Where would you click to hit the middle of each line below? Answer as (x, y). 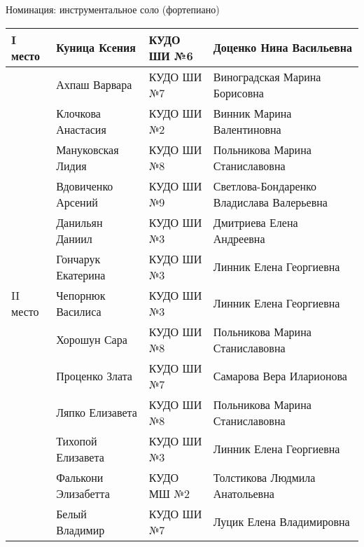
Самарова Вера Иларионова (280, 376)
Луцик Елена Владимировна (281, 522)
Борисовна (238, 92)
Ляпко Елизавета (97, 413)
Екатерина (81, 275)
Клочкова (78, 113)
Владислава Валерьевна (270, 202)
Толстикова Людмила (264, 477)
